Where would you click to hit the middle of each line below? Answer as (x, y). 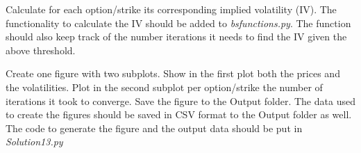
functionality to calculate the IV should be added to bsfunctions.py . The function (178, 23)
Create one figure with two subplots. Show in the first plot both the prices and (173, 73)
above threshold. (41, 50)
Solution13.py (34, 142)
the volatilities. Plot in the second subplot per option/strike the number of (164, 87)
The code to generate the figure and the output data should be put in (154, 128)
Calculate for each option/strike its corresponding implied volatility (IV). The (171, 9)
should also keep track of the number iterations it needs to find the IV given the (176, 37)
